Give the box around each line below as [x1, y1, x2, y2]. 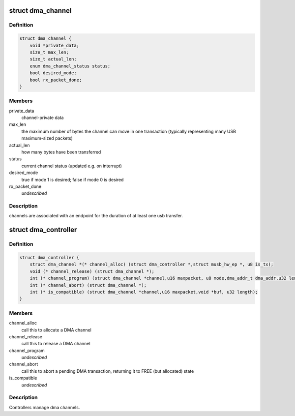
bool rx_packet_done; [29, 77, 82, 83]
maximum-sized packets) [21, 135, 73, 141]
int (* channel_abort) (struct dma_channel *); [29, 282, 147, 288]
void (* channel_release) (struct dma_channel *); [29, 268, 154, 274]
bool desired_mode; [29, 70, 77, 76]
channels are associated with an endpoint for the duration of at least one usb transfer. [9, 213, 183, 219]
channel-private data [21, 115, 64, 120]
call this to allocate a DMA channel [21, 327, 92, 333]
